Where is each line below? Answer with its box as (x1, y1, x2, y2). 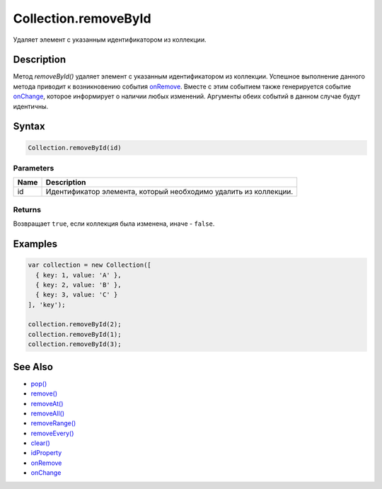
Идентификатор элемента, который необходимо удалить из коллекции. (45, 187, 294, 197)
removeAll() (30, 409, 65, 418)
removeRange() (30, 419, 76, 427)
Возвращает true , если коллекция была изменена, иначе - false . (13, 219, 215, 228)
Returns (13, 205, 42, 214)
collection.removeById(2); (28, 321, 122, 328)
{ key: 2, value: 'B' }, (35, 280, 122, 289)
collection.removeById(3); (28, 340, 122, 348)
